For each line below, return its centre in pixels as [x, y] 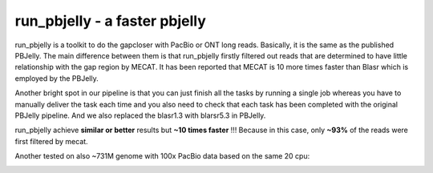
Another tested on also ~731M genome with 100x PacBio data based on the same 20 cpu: [162, 156]
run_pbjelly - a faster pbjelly [110, 21]
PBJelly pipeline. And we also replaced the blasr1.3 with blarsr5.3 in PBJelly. [140, 115]
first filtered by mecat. [51, 141]
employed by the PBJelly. [57, 78]
